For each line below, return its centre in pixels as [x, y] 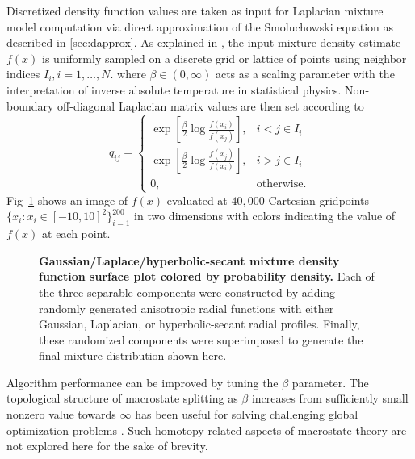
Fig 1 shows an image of [67, 200]
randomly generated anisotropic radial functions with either [187, 308]
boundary [30, 105]
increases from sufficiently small [330, 398]
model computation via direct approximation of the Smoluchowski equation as [200, 26]
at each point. [76, 234]
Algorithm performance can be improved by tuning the [143, 382]
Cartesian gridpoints [319, 200]
